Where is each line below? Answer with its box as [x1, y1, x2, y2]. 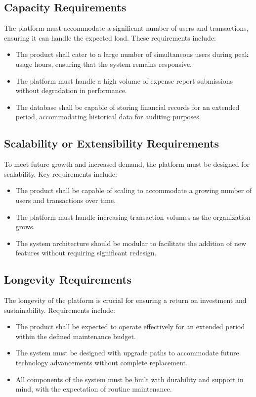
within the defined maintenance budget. [15, 331, 136, 341]
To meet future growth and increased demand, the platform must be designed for [4, 159, 250, 169]
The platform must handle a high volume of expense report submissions [15, 75, 233, 86]
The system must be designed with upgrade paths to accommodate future [15, 347, 239, 358]
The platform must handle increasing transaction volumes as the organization [15, 211, 251, 222]
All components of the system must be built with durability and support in [15, 374, 244, 384]
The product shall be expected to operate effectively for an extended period [15, 321, 245, 332]
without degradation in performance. [15, 85, 127, 96]
